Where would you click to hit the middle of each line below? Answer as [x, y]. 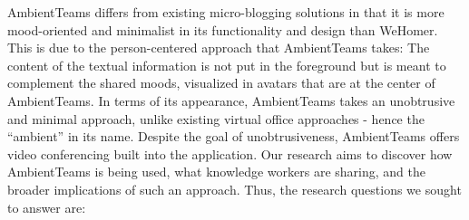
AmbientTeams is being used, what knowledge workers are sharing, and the [216, 172]
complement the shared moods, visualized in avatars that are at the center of [221, 83]
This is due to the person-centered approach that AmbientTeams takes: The [219, 48]
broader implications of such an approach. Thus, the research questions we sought [234, 189]
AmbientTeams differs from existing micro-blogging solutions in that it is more [226, 12]
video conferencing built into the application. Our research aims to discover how [230, 153]
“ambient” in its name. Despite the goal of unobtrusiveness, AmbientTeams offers [234, 136]
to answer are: [47, 207]
